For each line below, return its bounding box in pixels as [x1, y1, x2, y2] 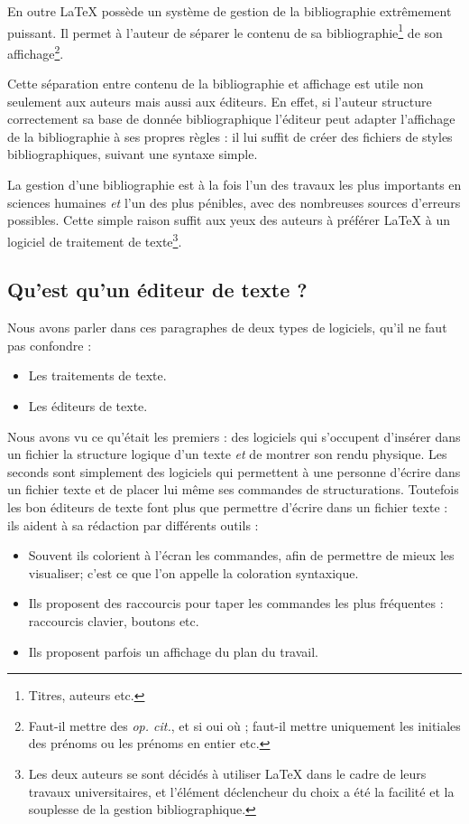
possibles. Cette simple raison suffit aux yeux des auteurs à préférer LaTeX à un [7, 211, 450, 229]
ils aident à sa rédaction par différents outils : [7, 515, 259, 534]
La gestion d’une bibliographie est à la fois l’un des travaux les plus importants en [7, 175, 462, 194]
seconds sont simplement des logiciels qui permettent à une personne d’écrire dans [7, 462, 461, 481]
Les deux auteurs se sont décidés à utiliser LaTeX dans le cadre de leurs [28, 763, 427, 782]
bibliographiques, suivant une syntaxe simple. [7, 145, 258, 164]
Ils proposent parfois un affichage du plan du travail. [28, 641, 319, 660]
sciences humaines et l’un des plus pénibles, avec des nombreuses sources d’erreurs [7, 192, 461, 211]
